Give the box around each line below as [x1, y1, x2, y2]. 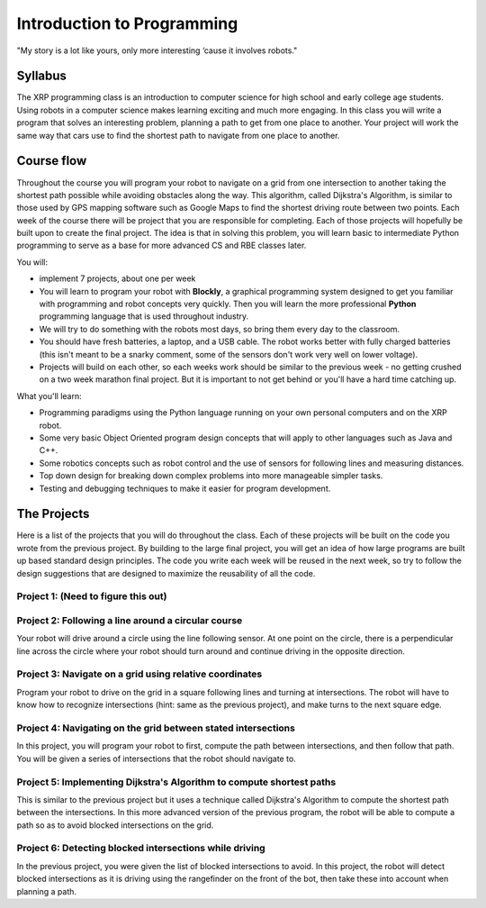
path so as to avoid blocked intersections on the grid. [16, 820, 214, 831]
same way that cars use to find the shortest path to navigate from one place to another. [16, 130, 340, 141]
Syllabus [16, 68, 67, 84]
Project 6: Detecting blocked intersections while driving [16, 842, 265, 855]
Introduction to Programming [16, 14, 238, 33]
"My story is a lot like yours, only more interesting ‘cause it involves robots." [16, 45, 298, 56]
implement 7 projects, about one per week [39, 273, 196, 284]
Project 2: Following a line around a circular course [16, 613, 243, 626]
